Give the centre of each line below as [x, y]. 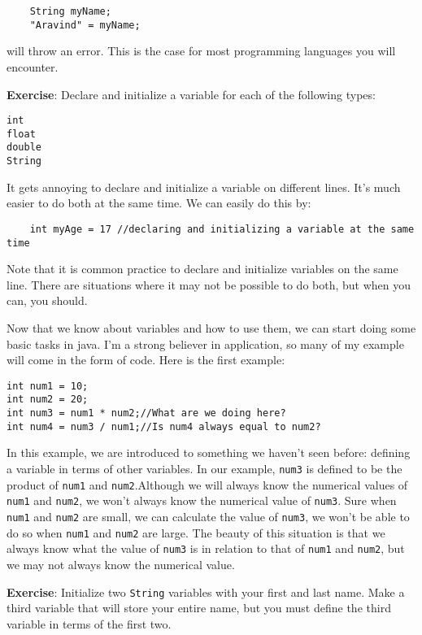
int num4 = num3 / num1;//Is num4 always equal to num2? [164, 426]
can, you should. [47, 300]
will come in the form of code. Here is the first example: [146, 360]
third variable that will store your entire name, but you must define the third [199, 608]
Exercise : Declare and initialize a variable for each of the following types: [191, 94]
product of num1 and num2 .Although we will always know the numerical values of [207, 484]
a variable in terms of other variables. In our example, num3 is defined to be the [204, 468]
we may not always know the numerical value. [121, 564]
